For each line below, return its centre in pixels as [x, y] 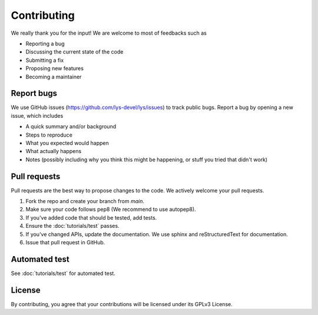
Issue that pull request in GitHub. [65, 242]
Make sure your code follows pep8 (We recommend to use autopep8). [111, 210]
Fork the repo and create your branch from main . [85, 201]
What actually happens [54, 151]
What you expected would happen [67, 143]
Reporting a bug [45, 44]
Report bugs [34, 93]
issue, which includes [37, 115]
